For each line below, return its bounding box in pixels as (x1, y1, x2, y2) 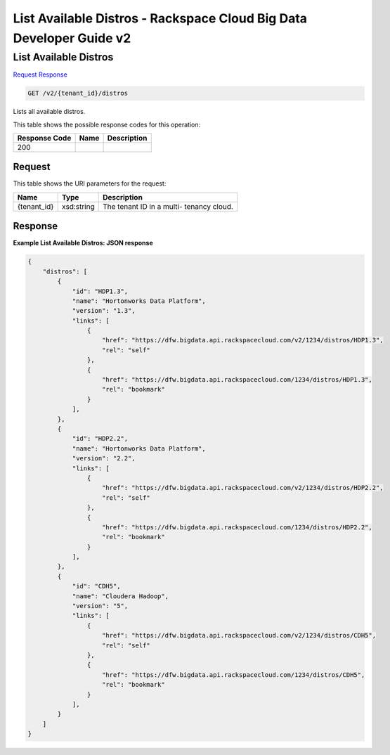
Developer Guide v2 (13, 30, 131, 46)
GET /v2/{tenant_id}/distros (27, 89, 129, 98)
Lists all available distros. (13, 108, 86, 116)
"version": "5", (72, 602, 129, 610)
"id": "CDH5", (72, 582, 121, 591)
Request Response (13, 70, 68, 79)
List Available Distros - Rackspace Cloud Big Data (13, 11, 308, 26)
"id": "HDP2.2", (72, 434, 129, 443)
